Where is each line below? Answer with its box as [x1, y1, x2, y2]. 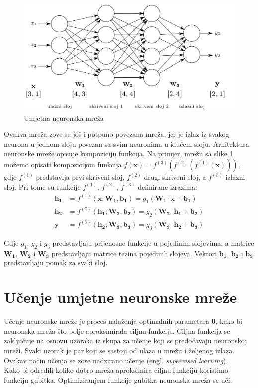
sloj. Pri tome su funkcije [4, 181, 81, 192]
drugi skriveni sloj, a [144, 172, 206, 182]
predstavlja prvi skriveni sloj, [36, 172, 125, 182]
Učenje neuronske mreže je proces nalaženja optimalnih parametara [4, 316, 209, 326]
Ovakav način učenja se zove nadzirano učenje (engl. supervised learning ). [4, 355, 228, 365]
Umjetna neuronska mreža [24, 112, 104, 123]
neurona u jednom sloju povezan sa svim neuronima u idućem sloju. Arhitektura [4, 138, 249, 149]
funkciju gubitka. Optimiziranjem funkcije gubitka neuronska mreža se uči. [4, 374, 232, 385]
